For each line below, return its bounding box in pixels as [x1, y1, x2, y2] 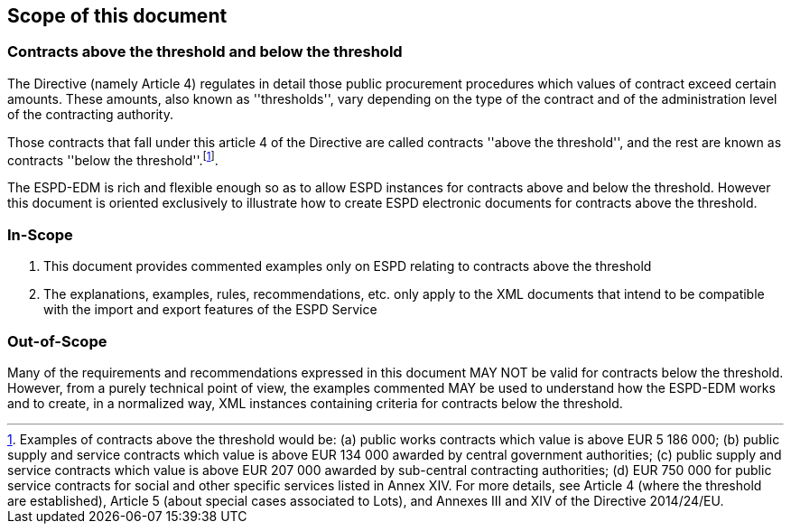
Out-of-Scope [7, 331, 107, 350]
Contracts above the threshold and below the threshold [7, 42, 403, 61]
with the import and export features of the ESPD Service [43, 302, 377, 318]
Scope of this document [7, 5, 228, 27]
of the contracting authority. [7, 106, 173, 122]
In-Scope [7, 225, 73, 244]
